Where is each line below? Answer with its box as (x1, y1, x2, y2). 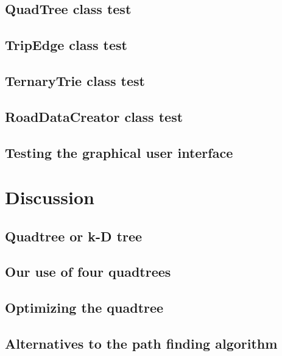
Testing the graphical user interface (5, 143, 233, 162)
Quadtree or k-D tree (5, 226, 143, 245)
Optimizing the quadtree (5, 298, 164, 317)
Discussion (5, 185, 94, 210)
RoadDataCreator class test (5, 107, 183, 126)
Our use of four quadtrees (5, 262, 171, 281)
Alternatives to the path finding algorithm (5, 334, 278, 353)
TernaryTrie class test (5, 71, 145, 90)
